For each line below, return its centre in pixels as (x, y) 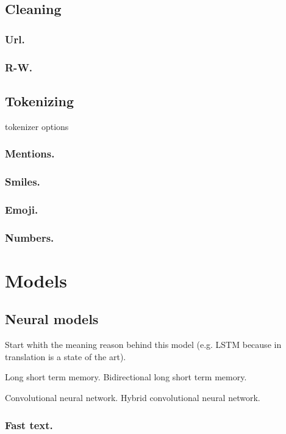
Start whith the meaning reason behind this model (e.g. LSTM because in (143, 345)
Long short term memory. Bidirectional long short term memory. (126, 377)
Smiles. (23, 182)
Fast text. (29, 425)
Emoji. (22, 209)
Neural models (52, 319)
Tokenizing (40, 100)
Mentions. (30, 154)
